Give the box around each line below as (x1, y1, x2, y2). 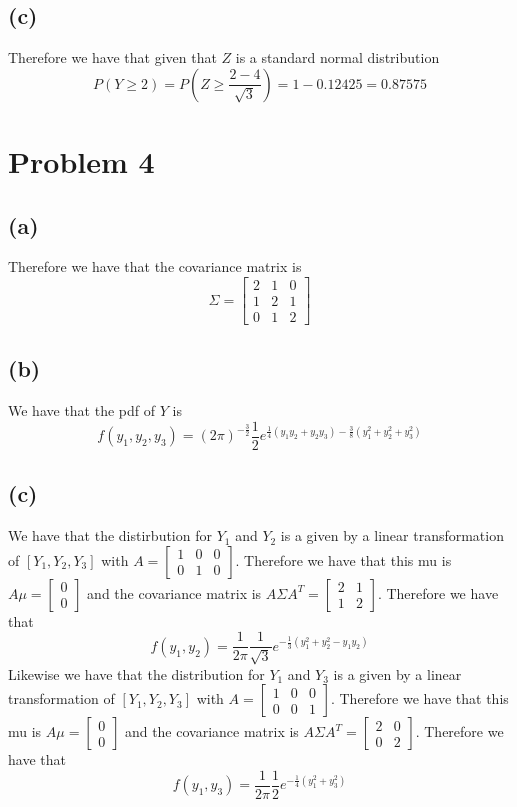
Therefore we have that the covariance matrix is (8, 256, 302, 277)
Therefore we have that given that (8, 47, 217, 68)
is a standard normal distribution (235, 47, 440, 68)
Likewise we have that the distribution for (8, 663, 265, 684)
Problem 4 (8, 140, 155, 181)
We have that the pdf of (8, 400, 156, 421)
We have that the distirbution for (8, 525, 212, 546)
